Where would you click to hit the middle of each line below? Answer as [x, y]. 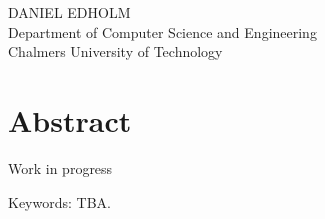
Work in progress [60, 168]
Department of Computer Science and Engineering [162, 31]
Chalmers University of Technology [115, 51]
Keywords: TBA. [59, 201]
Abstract [70, 120]
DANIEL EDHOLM [69, 12]
